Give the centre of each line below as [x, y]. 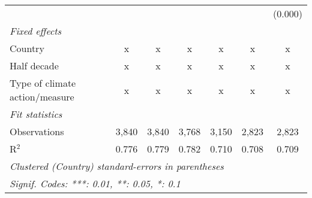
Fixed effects [36, 31]
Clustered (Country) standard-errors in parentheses [117, 166]
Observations [37, 131]
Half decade [34, 66]
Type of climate [43, 83]
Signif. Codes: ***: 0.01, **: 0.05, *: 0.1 [95, 183]
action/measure [42, 97]
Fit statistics [36, 114]
